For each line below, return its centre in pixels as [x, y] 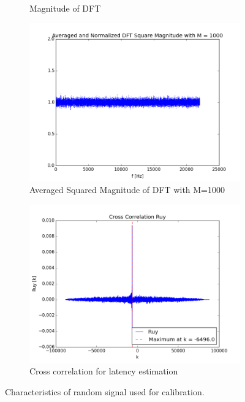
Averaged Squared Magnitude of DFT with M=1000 [127, 190]
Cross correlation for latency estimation [104, 371]
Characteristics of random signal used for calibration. [105, 391]
